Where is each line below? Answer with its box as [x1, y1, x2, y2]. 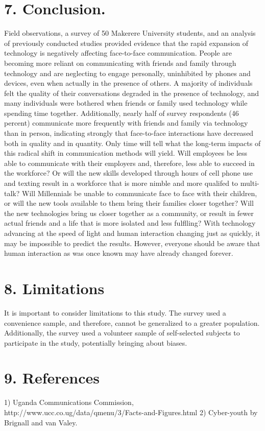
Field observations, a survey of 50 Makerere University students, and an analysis [4, 28, 256, 38]
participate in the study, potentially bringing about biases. [4, 337, 187, 348]
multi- [240, 178, 259, 188]
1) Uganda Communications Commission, [4, 397, 134, 408]
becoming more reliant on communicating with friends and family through [4, 57, 236, 68]
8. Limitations [4, 277, 105, 298]
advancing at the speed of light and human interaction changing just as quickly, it [4, 228, 260, 238]
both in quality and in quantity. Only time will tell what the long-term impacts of [4, 137, 261, 148]
